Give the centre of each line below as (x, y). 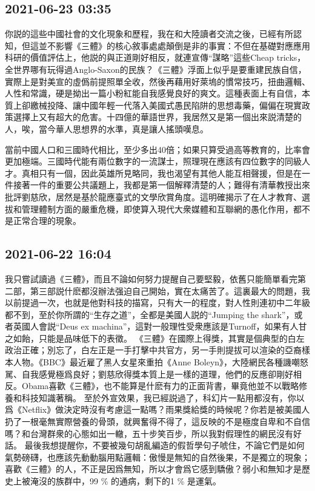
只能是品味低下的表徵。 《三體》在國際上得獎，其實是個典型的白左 (171, 338)
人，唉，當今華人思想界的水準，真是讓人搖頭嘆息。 (107, 128)
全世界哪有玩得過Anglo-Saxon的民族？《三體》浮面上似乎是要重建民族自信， (156, 69)
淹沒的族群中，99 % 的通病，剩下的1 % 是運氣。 (125, 481)
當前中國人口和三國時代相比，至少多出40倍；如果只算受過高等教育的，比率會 (157, 149)
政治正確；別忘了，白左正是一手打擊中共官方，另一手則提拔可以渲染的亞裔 (153, 350)
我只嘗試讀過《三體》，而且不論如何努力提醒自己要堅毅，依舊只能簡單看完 (151, 278)
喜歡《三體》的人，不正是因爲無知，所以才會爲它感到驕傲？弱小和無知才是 (153, 469)
